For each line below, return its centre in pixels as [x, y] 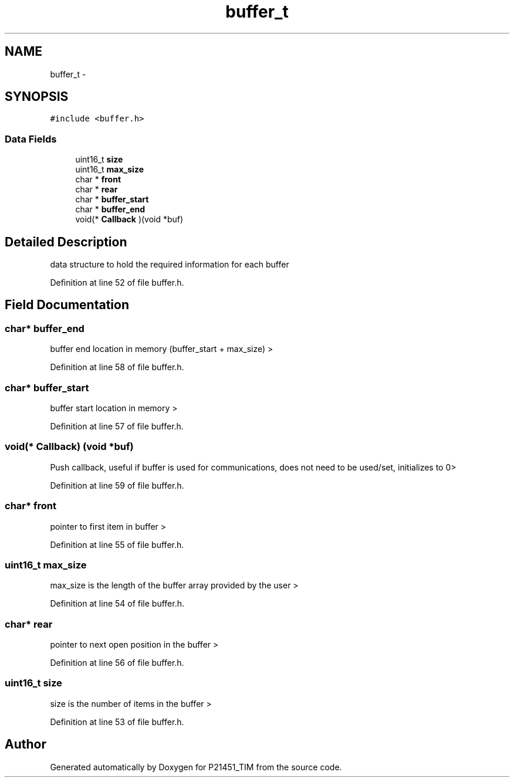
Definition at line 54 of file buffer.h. [117, 604]
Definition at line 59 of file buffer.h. [117, 485]
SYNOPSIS [37, 97]
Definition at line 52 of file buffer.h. [117, 283]
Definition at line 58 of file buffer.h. [117, 367]
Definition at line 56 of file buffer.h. [117, 663]
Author [26, 744]
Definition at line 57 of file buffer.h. [117, 426]
